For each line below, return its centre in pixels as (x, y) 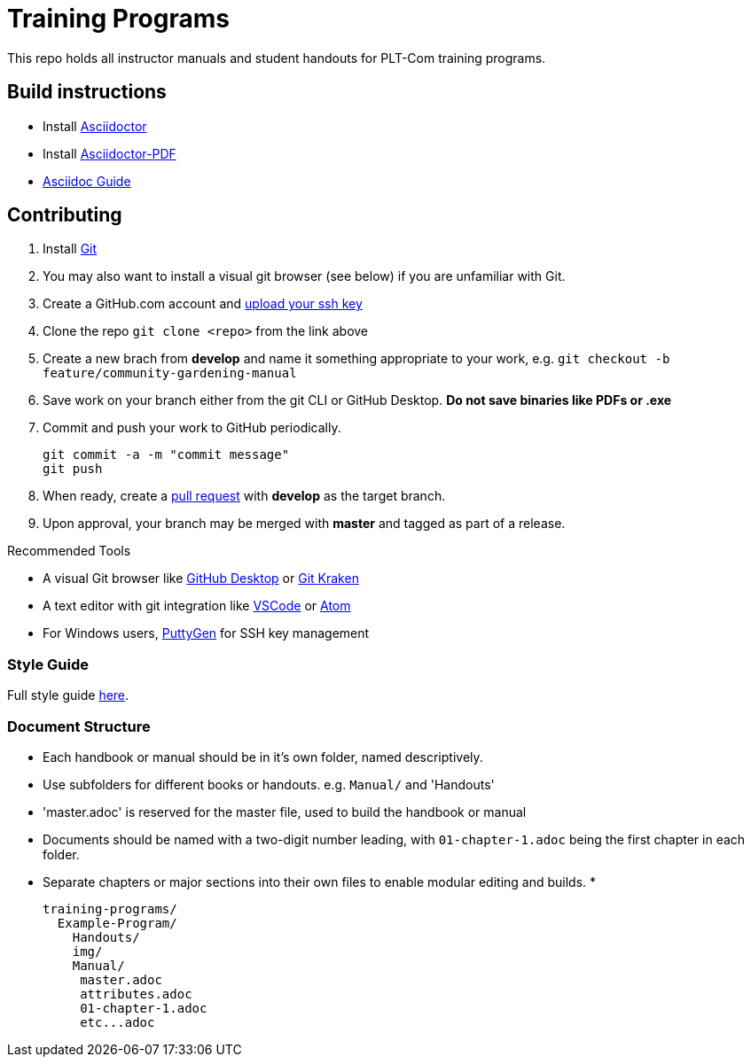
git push (73, 469)
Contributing (65, 215)
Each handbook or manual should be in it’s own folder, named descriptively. (263, 757)
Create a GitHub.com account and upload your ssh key (203, 304)
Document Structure (79, 726)
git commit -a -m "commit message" (166, 455)
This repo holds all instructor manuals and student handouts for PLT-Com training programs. (277, 58)
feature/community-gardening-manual (170, 373)
